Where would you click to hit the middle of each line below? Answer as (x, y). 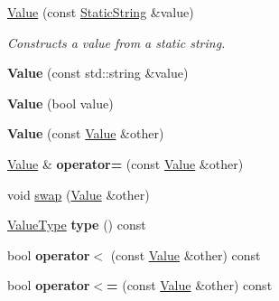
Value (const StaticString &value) (101, 12)
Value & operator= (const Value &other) (126, 163)
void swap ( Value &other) (79, 194)
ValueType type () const (77, 225)
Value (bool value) (60, 103)
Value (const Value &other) (86, 133)
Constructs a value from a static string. (116, 42)
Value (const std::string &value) (98, 73)
